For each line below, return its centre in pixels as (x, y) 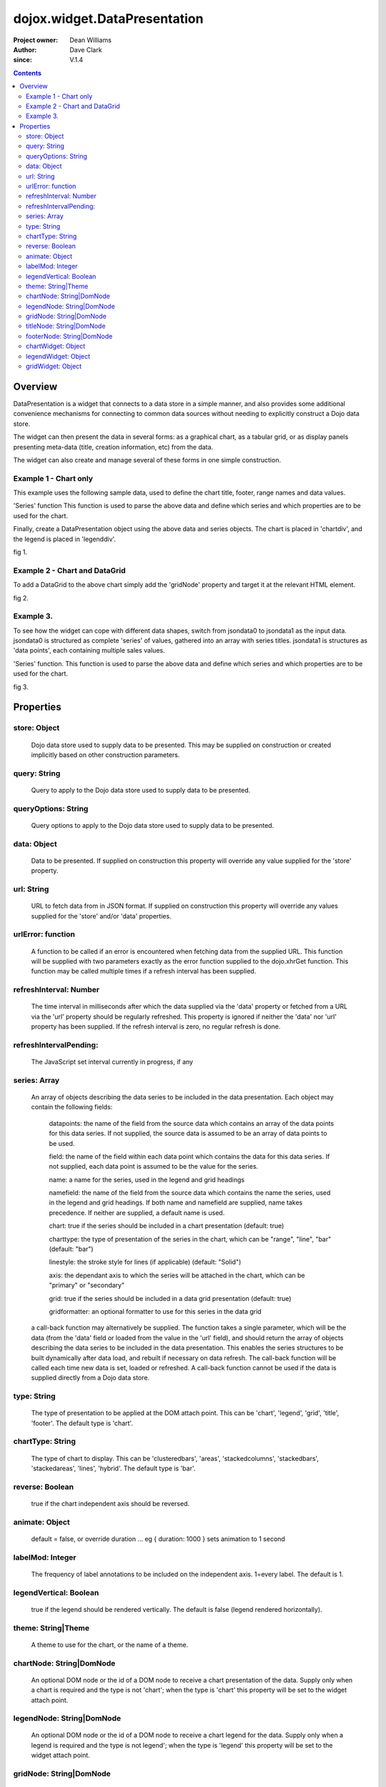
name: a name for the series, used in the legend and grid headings (147, 1179)
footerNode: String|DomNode (69, 336)
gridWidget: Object (54, 366)
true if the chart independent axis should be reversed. (110, 1503)
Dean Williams (91, 40)
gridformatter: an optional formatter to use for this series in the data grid (155, 1311)
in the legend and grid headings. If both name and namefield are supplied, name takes (176, 1203)
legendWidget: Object (58, 356)
